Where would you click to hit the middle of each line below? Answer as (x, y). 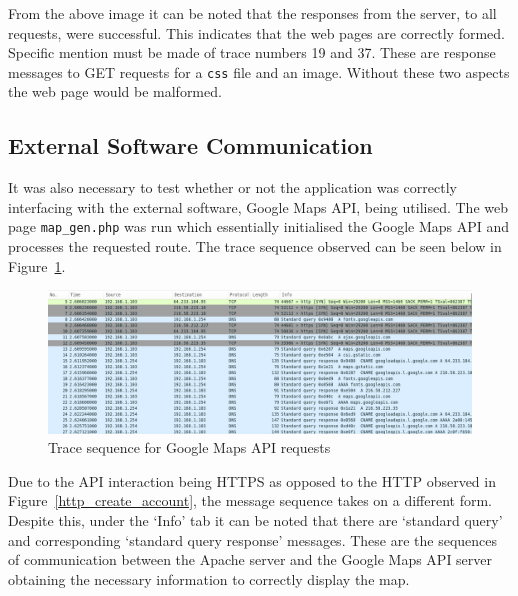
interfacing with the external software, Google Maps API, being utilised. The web (258, 206)
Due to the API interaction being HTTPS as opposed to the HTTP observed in (252, 480)
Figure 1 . (37, 265)
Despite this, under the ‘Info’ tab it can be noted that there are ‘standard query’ (255, 519)
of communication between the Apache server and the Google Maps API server (250, 559)
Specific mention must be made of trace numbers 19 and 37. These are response (252, 52)
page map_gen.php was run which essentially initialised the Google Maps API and (259, 226)
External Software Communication (190, 145)
